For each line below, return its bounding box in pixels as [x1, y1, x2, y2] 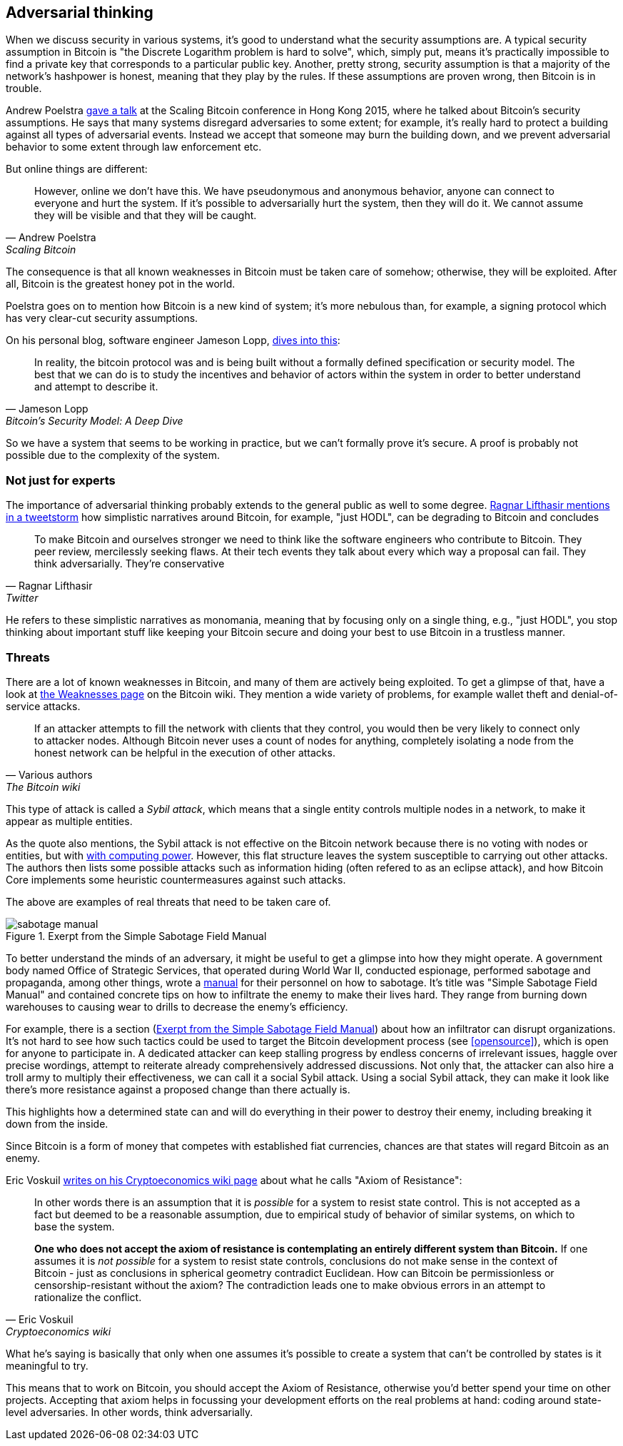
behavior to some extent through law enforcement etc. [6, 141, 262, 153]
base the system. [34, 1220, 115, 1233]
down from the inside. [6, 1117, 108, 1130]
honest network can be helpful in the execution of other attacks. [34, 746, 335, 759]
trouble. [6, 82, 42, 95]
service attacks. [6, 699, 81, 712]
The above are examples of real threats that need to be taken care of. [6, 895, 331, 908]
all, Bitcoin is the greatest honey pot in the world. [6, 278, 235, 290]
